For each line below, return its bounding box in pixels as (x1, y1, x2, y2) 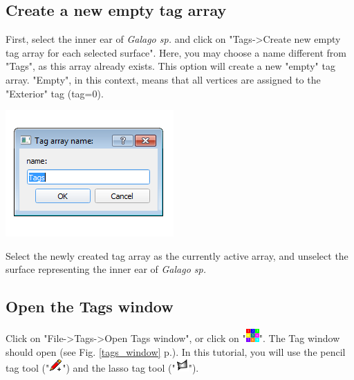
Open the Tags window (6, 296, 174, 317)
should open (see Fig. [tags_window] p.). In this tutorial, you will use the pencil (6, 344, 346, 359)
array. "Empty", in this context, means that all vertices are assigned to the (6, 72, 321, 86)
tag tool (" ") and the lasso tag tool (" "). (6, 361, 199, 375)
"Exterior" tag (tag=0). (6, 86, 104, 100)
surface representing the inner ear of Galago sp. (6, 262, 207, 276)
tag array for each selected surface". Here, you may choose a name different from (6, 45, 346, 59)
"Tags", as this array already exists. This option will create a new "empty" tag (6, 59, 335, 73)
